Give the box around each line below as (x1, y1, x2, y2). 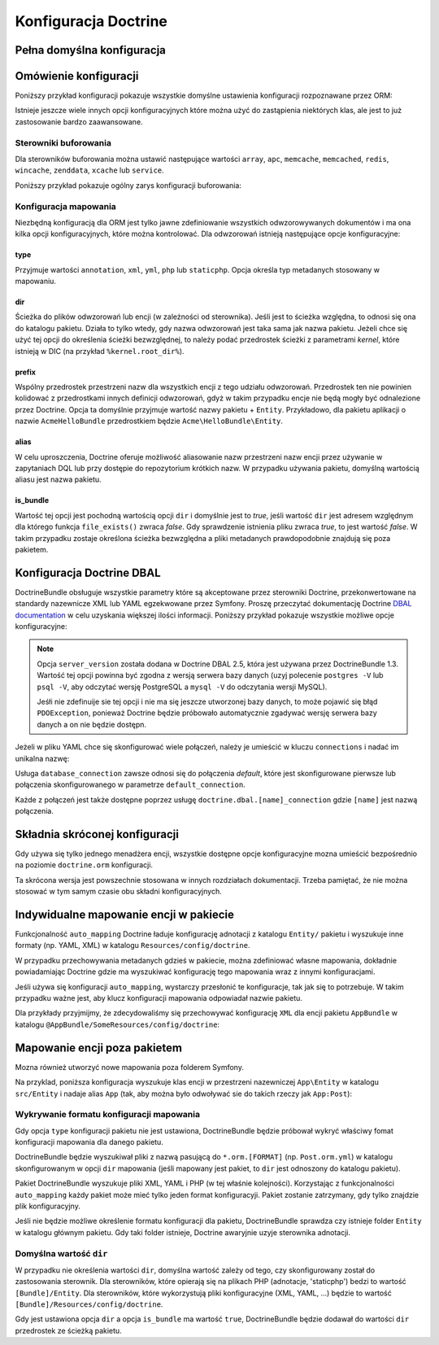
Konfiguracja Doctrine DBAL (15, 566, 162, 579)
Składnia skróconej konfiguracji (15, 827, 179, 841)
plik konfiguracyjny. (15, 1201, 80, 1211)
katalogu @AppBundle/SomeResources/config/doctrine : (15, 1020, 219, 1029)
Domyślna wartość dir (15, 1247, 108, 1259)
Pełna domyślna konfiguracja (15, 43, 167, 57)
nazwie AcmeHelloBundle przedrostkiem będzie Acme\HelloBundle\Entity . (15, 416, 284, 426)
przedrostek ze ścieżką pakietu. (15, 1325, 122, 1335)
